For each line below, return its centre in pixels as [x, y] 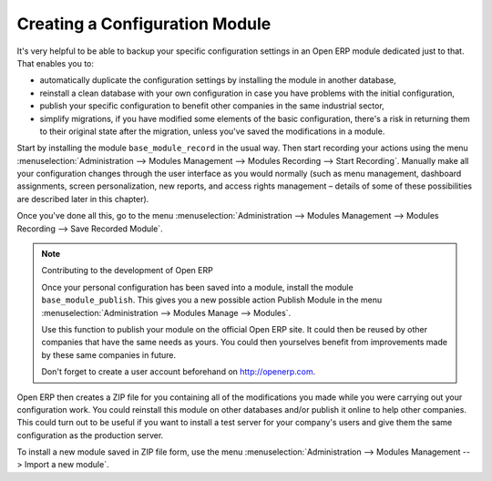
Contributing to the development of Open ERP [127, 271]
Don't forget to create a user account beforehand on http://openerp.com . [179, 372]
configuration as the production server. [90, 435]
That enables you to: [56, 63]
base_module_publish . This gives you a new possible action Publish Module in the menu [212, 300]
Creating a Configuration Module [144, 24]
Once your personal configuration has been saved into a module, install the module [198, 287]
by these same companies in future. [109, 354]
